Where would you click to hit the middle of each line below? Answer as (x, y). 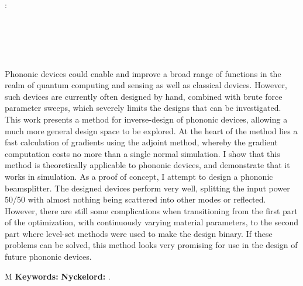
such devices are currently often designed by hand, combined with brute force (144, 96)
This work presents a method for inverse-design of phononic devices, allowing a (146, 119)
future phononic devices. (48, 257)
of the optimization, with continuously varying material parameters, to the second (152, 222)
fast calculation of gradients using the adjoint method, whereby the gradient (141, 142)
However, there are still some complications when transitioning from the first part (151, 210)
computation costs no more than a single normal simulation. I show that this (142, 153)
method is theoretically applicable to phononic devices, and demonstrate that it (147, 165)
